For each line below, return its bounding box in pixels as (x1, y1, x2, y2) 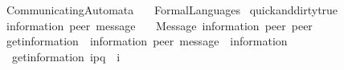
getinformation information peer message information (6, 33, 288, 49)
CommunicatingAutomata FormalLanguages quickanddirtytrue (6, 2, 338, 17)
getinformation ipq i (11, 48, 121, 64)
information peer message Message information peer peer (6, 17, 313, 33)
